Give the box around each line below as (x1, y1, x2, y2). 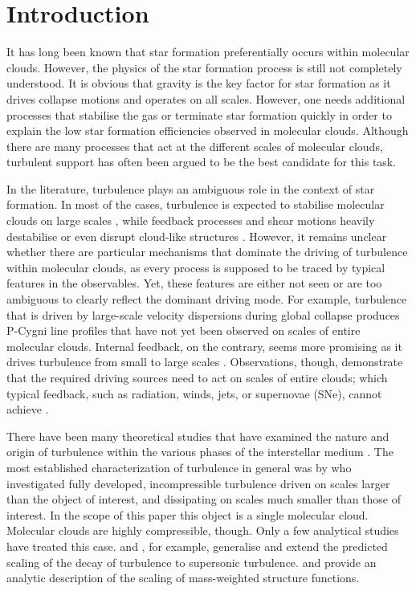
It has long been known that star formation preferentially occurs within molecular (6, 43, 410, 60)
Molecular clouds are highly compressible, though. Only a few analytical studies (6, 522, 399, 539)
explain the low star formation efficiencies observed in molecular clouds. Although (6, 122, 409, 139)
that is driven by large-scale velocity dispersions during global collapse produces (6, 306, 400, 323)
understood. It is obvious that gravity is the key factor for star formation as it (6, 75, 391, 92)
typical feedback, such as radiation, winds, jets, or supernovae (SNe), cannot (6, 385, 382, 401)
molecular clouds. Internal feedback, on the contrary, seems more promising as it (6, 337, 402, 354)
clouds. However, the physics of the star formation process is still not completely (6, 59, 402, 75)
